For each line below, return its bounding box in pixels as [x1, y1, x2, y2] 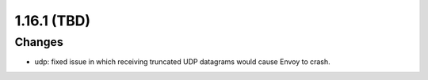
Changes [14, 35, 63, 49]
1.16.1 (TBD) [14, 12, 91, 29]
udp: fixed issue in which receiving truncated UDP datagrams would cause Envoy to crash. [34, 57, 331, 67]
